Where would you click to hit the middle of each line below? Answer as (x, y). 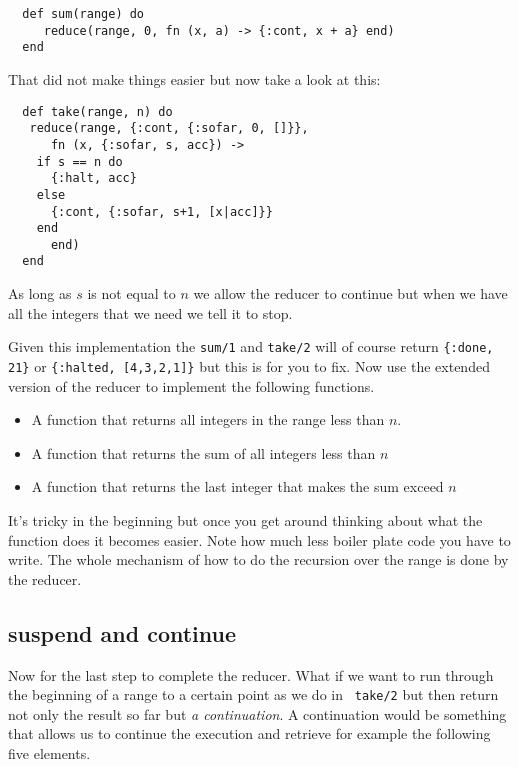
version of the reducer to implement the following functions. (191, 385)
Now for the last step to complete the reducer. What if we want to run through (251, 674)
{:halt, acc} (93, 178)
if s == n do (79, 161)
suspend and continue (122, 632)
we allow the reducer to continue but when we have (350, 293)
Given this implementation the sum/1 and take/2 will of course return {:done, (251, 346)
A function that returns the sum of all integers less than (203, 452)
